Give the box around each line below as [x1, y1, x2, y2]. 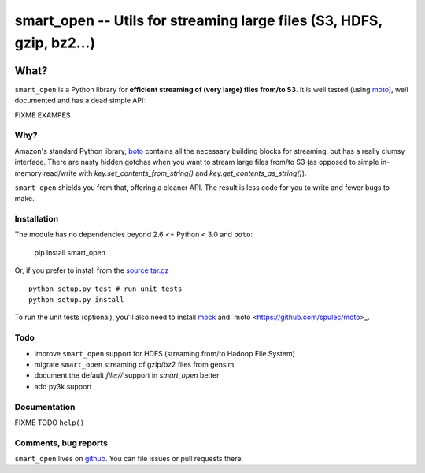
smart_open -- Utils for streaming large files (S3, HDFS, [14, 12, 383, 29]
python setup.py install [28, 296, 124, 304]
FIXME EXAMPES [14, 110, 71, 120]
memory [14, 168, 42, 177]
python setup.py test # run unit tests [28, 284, 183, 293]
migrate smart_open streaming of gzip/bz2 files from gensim [34, 359, 235, 369]
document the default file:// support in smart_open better [34, 371, 220, 380]
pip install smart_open [34, 248, 106, 257]
